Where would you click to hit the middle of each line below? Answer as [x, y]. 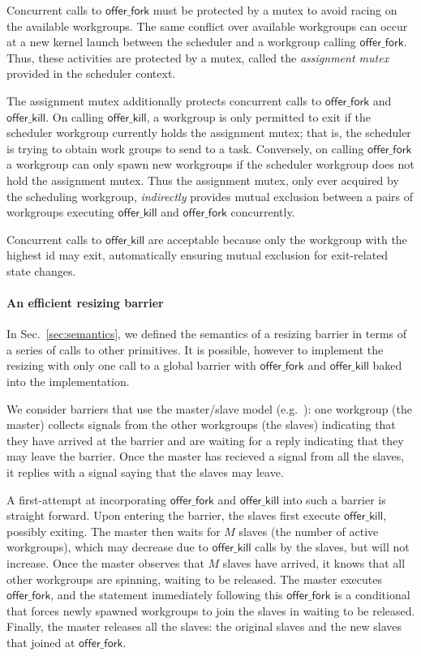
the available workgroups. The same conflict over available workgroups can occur [207, 26]
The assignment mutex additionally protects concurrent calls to [164, 100]
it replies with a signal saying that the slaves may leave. [145, 472]
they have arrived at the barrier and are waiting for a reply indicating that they [205, 440]
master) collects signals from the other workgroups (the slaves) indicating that [201, 424]
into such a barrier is [334, 499]
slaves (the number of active [309, 531]
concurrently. [263, 212]
